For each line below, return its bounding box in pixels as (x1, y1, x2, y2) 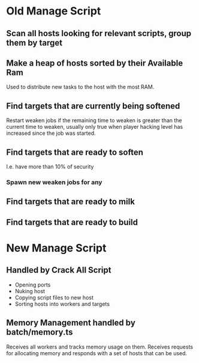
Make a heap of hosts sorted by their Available (6, 58, 183, 68)
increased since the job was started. (6, 129, 96, 137)
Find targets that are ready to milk (6, 197, 135, 207)
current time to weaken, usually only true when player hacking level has (6, 123, 183, 131)
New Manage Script (6, 241, 107, 255)
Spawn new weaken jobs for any (6, 178, 102, 186)
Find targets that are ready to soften (6, 147, 144, 157)
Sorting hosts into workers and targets (14, 300, 110, 308)
